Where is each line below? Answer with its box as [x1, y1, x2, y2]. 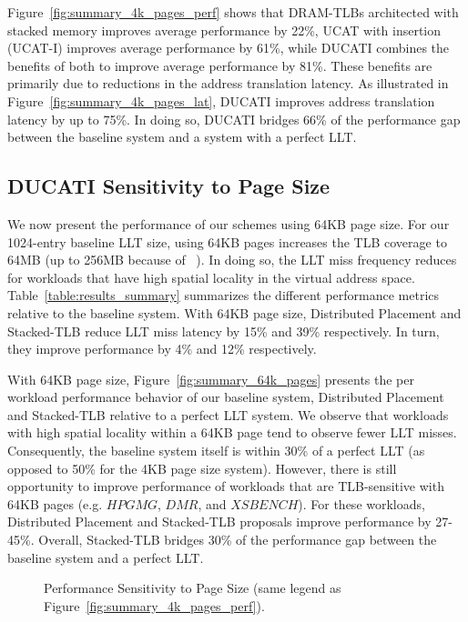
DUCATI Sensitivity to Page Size [7, 172, 331, 200]
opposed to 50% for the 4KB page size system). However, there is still [7, 458, 397, 477]
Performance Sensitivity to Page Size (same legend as [44, 578, 341, 597]
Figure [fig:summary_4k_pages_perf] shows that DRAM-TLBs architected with [7, 3, 459, 21]
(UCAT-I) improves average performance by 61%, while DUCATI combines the [7, 38, 449, 57]
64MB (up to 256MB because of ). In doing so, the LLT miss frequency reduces [7, 250, 457, 269]
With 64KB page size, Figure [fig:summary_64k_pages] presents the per [7, 369, 414, 388]
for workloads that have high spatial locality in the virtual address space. [7, 267, 415, 286]
